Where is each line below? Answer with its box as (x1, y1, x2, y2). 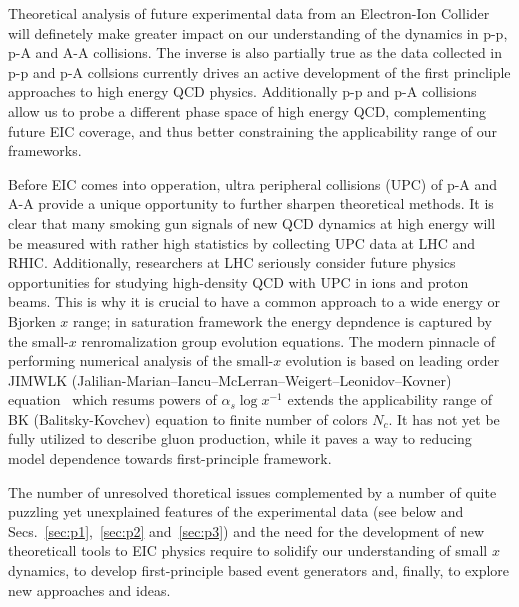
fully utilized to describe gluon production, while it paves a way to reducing (8, 428, 472, 449)
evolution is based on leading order (285, 350, 500, 371)
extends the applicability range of (287, 389, 493, 410)
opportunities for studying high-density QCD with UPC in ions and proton (8, 271, 469, 292)
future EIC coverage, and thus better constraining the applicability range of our (8, 120, 498, 141)
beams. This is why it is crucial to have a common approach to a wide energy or (8, 291, 500, 312)
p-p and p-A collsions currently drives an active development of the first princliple (8, 61, 511, 82)
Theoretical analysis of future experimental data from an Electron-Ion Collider (8, 3, 490, 23)
